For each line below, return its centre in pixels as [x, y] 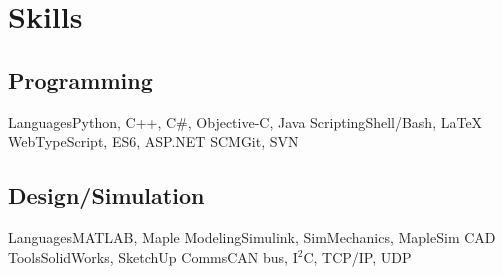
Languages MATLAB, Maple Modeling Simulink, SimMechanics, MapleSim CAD [252, 236]
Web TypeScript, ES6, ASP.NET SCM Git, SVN [153, 141]
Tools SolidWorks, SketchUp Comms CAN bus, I [153, 256]
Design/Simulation [106, 195]
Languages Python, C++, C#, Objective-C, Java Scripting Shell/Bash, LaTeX [245, 121]
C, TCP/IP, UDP [357, 256]
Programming [80, 79]
